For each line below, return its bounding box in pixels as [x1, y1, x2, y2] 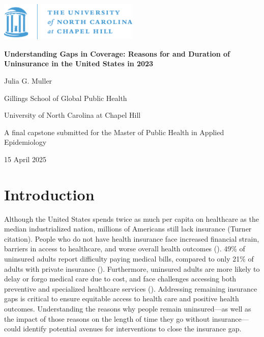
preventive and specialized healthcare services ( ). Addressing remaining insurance [4, 283, 257, 294]
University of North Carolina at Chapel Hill [4, 110, 141, 120]
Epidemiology [4, 137, 47, 147]
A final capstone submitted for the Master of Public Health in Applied [4, 126, 224, 137]
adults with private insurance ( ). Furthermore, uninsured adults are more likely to [4, 263, 260, 274]
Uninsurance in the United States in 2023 [4, 58, 154, 69]
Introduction [4, 184, 95, 204]
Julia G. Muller [4, 75, 52, 86]
